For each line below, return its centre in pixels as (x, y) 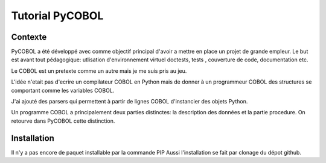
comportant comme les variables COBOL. (63, 90)
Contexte (29, 37)
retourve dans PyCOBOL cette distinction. (63, 121)
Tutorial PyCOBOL (57, 16)
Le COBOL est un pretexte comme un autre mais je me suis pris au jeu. (99, 71)
